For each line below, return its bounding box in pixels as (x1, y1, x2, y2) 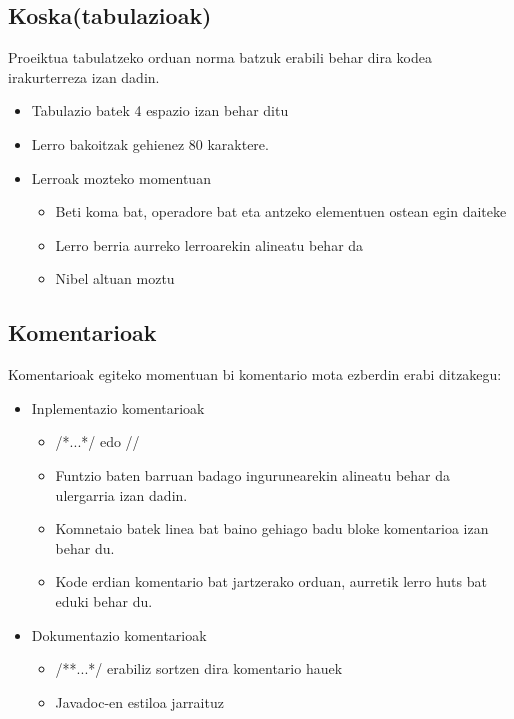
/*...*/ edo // (55, 431, 140, 452)
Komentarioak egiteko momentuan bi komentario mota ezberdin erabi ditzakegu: (8, 364, 502, 385)
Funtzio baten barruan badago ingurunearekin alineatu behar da (55, 464, 451, 485)
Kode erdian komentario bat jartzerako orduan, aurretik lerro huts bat (55, 571, 487, 592)
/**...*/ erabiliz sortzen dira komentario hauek (55, 658, 343, 679)
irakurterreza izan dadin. (8, 66, 160, 87)
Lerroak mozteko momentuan (31, 167, 211, 188)
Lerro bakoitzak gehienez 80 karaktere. (31, 133, 269, 154)
